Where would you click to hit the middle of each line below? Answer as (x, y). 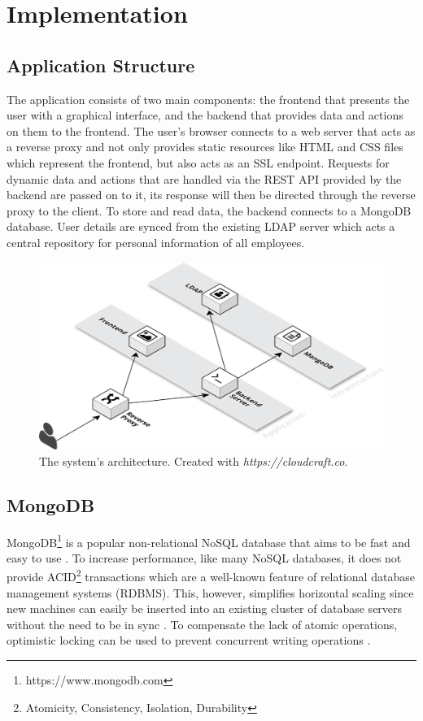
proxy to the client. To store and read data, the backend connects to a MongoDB (209, 210)
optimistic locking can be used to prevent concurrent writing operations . (189, 640)
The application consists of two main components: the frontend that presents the (208, 99)
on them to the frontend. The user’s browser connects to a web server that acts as (211, 130)
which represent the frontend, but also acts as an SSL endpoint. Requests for (198, 162)
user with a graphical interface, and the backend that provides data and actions (205, 115)
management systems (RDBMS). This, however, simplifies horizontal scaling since (210, 592)
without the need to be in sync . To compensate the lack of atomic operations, (202, 624)
